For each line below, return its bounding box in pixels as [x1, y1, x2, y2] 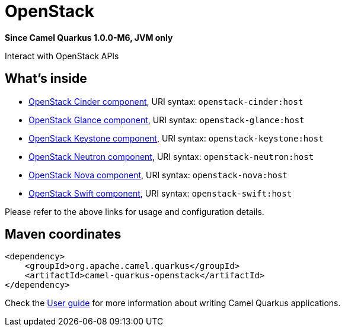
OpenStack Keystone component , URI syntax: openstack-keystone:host [28, 133, 324, 143]
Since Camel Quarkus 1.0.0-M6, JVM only [5, 32, 173, 43]
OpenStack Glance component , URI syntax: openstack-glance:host [28, 114, 305, 125]
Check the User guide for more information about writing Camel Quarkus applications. [5, 298, 341, 308]
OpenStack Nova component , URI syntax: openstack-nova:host [28, 169, 287, 180]
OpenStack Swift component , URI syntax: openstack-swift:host [28, 188, 292, 198]
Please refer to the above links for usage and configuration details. [5, 206, 264, 217]
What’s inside [5, 71, 87, 86]
